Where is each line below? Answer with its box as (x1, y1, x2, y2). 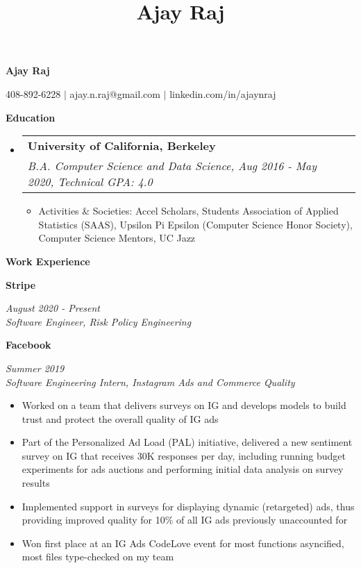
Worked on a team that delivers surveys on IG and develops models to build (22, 398, 346, 412)
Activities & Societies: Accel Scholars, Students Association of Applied (38, 203, 339, 218)
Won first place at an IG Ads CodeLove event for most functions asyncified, (22, 535, 344, 550)
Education (6, 110, 56, 124)
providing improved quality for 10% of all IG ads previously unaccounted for (22, 512, 348, 527)
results (22, 476, 50, 490)
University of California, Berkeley (27, 137, 216, 154)
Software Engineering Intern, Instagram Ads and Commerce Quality (6, 374, 295, 389)
